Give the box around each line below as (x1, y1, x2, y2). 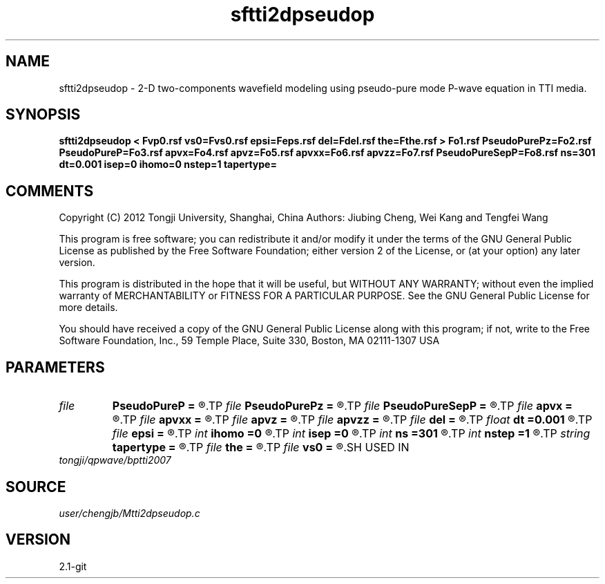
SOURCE (6, 478, 66, 496)
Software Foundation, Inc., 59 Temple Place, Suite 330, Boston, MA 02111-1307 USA (59, 335, 440, 347)
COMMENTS (6, 182, 94, 200)
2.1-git (59, 560, 87, 572)
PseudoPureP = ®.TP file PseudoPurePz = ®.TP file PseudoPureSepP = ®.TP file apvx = (112, 399, 573, 413)
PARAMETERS (6, 358, 105, 376)
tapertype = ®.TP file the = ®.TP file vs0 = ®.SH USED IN (112, 440, 410, 455)
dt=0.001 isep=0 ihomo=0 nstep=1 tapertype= (59, 158, 277, 171)
